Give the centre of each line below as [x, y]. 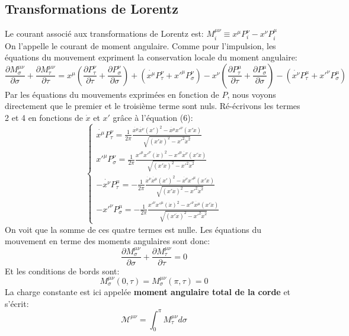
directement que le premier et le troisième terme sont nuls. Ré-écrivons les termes [153, 106]
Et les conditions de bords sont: [62, 271]
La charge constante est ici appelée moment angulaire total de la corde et [148, 291]
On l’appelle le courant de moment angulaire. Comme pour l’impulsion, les [140, 45]
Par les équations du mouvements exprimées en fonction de [112, 94]
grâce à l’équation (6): [153, 117]
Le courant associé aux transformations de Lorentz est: [104, 33]
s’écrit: [17, 303]
